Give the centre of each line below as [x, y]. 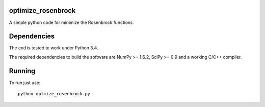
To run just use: [25, 83]
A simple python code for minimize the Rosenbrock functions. [71, 22]
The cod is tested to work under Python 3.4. [53, 48]
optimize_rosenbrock [42, 11]
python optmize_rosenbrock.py [54, 94]
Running [22, 71]
